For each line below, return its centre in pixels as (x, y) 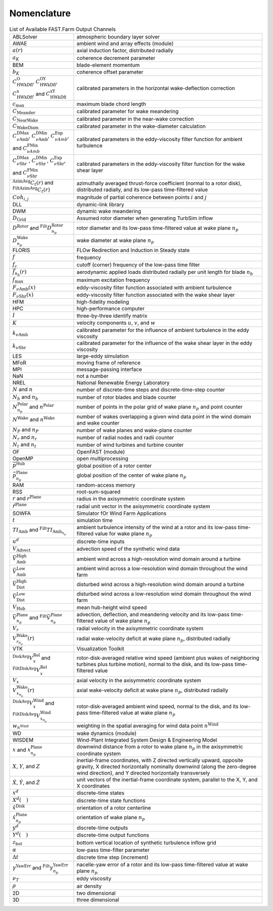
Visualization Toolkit (100, 648)
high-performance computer (111, 308)
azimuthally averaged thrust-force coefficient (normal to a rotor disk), (159, 184)
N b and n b (25, 397)
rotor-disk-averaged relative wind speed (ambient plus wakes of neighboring (168, 658)
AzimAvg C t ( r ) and (33, 183)
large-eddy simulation (103, 356)
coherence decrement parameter (116, 58)
